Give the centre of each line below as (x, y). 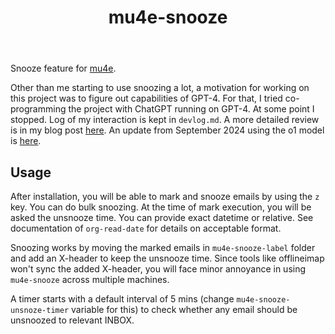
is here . (26, 141)
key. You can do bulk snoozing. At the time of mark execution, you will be (161, 207)
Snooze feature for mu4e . (63, 68)
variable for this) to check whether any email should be (184, 309)
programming (38, 109)
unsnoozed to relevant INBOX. (72, 320)
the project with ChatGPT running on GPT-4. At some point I (191, 109)
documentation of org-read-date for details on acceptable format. (146, 228)
